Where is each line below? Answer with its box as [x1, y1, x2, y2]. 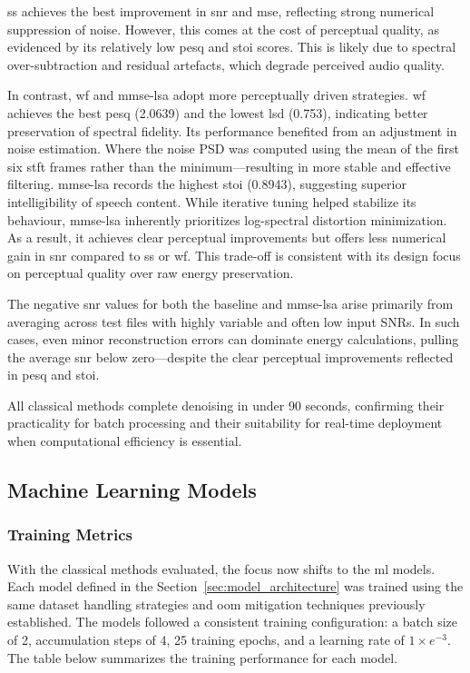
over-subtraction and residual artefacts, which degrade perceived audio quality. [7, 54, 445, 74]
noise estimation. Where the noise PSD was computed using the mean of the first [7, 139, 459, 158]
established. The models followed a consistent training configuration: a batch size [7, 612, 457, 631]
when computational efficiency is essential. [7, 431, 242, 450]
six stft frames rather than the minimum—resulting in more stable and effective [7, 156, 451, 175]
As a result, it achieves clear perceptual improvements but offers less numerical [7, 228, 446, 247]
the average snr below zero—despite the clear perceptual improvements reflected [7, 347, 454, 366]
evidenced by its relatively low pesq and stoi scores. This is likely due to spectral [7, 37, 456, 56]
